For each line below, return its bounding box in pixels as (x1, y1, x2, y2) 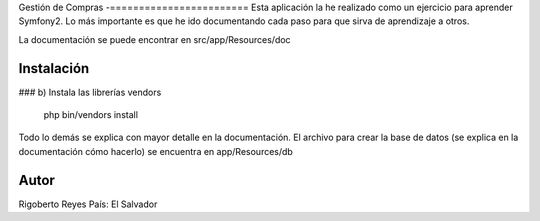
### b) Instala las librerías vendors (18, 86, 162, 98)
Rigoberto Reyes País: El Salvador (18, 198, 158, 210)
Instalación (18, 60, 90, 77)
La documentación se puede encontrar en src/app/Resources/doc (18, 33, 291, 45)
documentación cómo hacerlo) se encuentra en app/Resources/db (18, 145, 294, 157)
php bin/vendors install (43, 109, 139, 121)
